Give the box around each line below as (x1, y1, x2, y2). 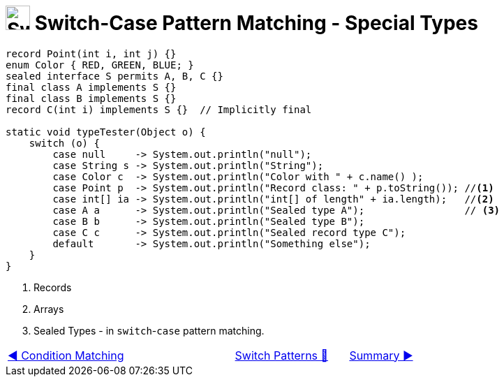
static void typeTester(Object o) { (6, 126, 206, 138)
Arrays (34, 302, 64, 315)
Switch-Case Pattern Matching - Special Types (34, 11, 478, 35)
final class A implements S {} (6, 81, 177, 93)
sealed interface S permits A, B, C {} (6, 70, 223, 82)
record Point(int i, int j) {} (6, 47, 177, 59)
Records (34, 281, 72, 293)
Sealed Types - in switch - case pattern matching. (34, 324, 265, 337)
